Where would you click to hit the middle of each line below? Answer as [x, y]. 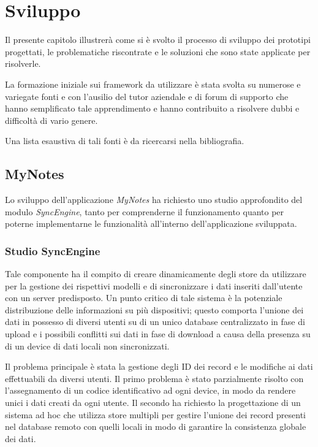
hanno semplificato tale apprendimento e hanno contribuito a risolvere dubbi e [152, 108]
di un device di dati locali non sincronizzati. [87, 346]
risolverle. [23, 63]
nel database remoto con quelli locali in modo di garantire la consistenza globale [156, 426]
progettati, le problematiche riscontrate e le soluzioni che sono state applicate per [158, 51]
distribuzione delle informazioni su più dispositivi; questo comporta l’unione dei [154, 309]
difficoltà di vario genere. [51, 120]
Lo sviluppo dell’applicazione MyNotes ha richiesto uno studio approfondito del [154, 200]
